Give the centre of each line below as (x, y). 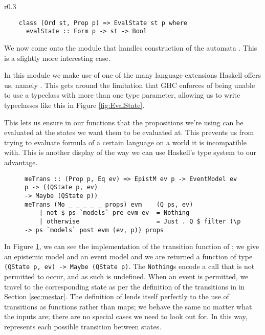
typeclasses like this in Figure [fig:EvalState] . (74, 105)
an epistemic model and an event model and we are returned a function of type (128, 256)
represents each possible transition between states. (83, 327)
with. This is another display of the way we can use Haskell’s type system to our (130, 152)
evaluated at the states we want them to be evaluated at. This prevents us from (129, 132)
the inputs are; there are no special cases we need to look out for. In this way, (126, 316)
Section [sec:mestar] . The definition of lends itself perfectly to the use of (117, 296)
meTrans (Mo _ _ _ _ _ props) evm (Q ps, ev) (109, 204)
